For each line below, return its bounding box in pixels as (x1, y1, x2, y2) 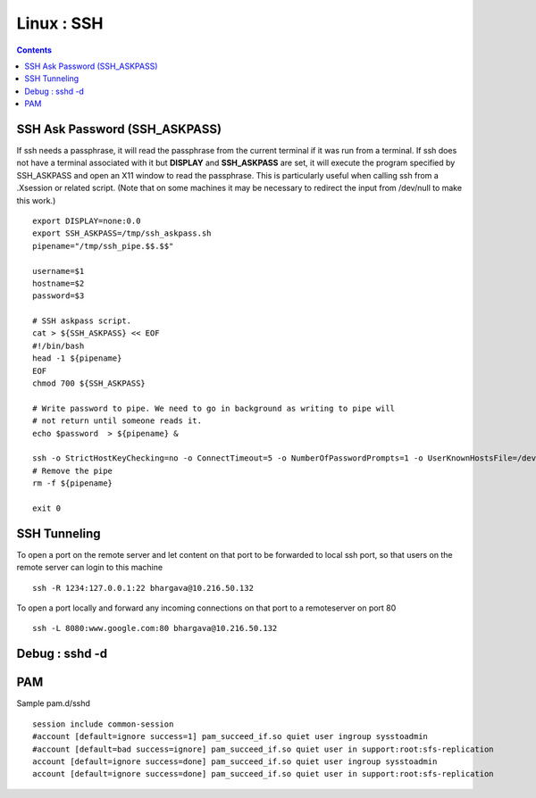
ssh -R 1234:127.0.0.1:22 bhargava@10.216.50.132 (32, 583, 255, 593)
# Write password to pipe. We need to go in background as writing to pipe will (32, 403, 396, 413)
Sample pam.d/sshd (16, 698, 91, 709)
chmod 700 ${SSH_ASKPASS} (32, 378, 147, 388)
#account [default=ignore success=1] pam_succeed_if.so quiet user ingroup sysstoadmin (32, 732, 429, 742)
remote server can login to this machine (16, 562, 163, 573)
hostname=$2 (32, 278, 85, 288)
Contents (16, 45, 53, 55)
